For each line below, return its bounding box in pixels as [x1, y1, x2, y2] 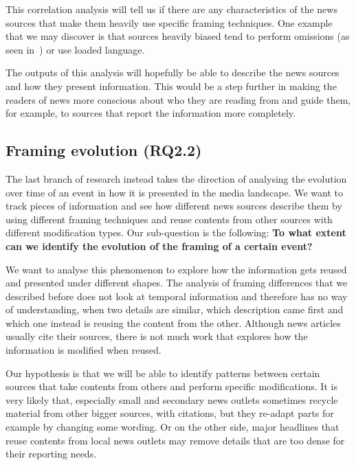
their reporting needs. [5, 446, 97, 461]
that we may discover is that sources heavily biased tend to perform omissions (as [5, 29, 350, 43]
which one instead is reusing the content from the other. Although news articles [5, 315, 341, 330]
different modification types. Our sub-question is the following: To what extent [5, 225, 346, 240]
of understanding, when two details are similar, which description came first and [5, 302, 344, 317]
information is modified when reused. [5, 343, 162, 357]
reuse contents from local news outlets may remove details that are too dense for [5, 433, 345, 447]
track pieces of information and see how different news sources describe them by [5, 199, 342, 213]
